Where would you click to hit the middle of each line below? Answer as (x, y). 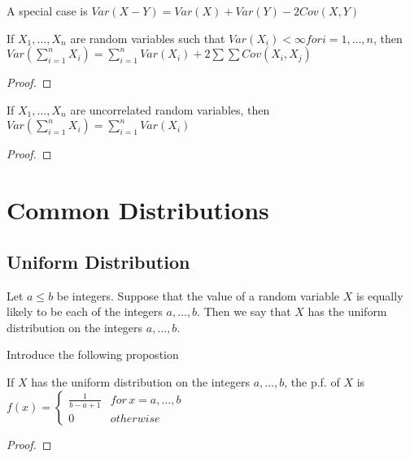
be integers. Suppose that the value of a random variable (198, 295)
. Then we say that (244, 311)
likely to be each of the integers (85, 311)
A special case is (47, 11)
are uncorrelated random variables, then (170, 109)
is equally (379, 295)
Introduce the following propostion (93, 354)
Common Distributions (138, 210)
